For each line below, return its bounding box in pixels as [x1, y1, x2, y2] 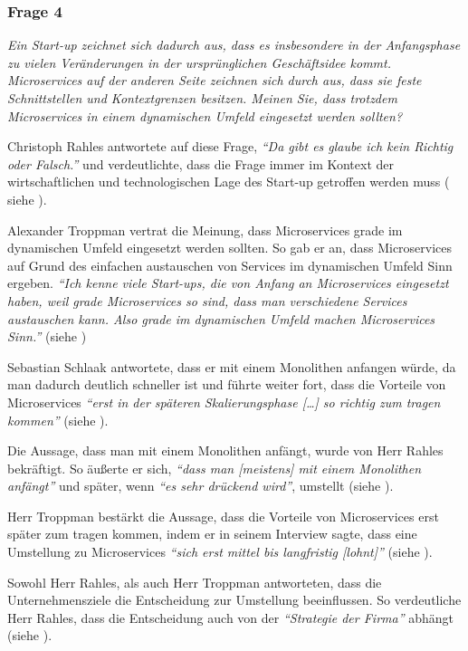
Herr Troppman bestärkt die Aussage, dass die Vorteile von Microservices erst [7, 506, 439, 525]
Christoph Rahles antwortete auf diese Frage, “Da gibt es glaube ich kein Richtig [7, 137, 454, 156]
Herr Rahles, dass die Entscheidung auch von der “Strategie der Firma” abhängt [7, 608, 454, 627]
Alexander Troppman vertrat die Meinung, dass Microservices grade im [7, 220, 403, 239]
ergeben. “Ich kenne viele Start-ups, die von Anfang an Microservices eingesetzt [7, 273, 449, 292]
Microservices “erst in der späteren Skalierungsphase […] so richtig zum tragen [7, 392, 441, 411]
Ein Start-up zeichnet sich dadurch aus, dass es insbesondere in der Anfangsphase [7, 35, 461, 54]
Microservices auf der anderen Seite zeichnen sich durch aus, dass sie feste [7, 71, 422, 90]
